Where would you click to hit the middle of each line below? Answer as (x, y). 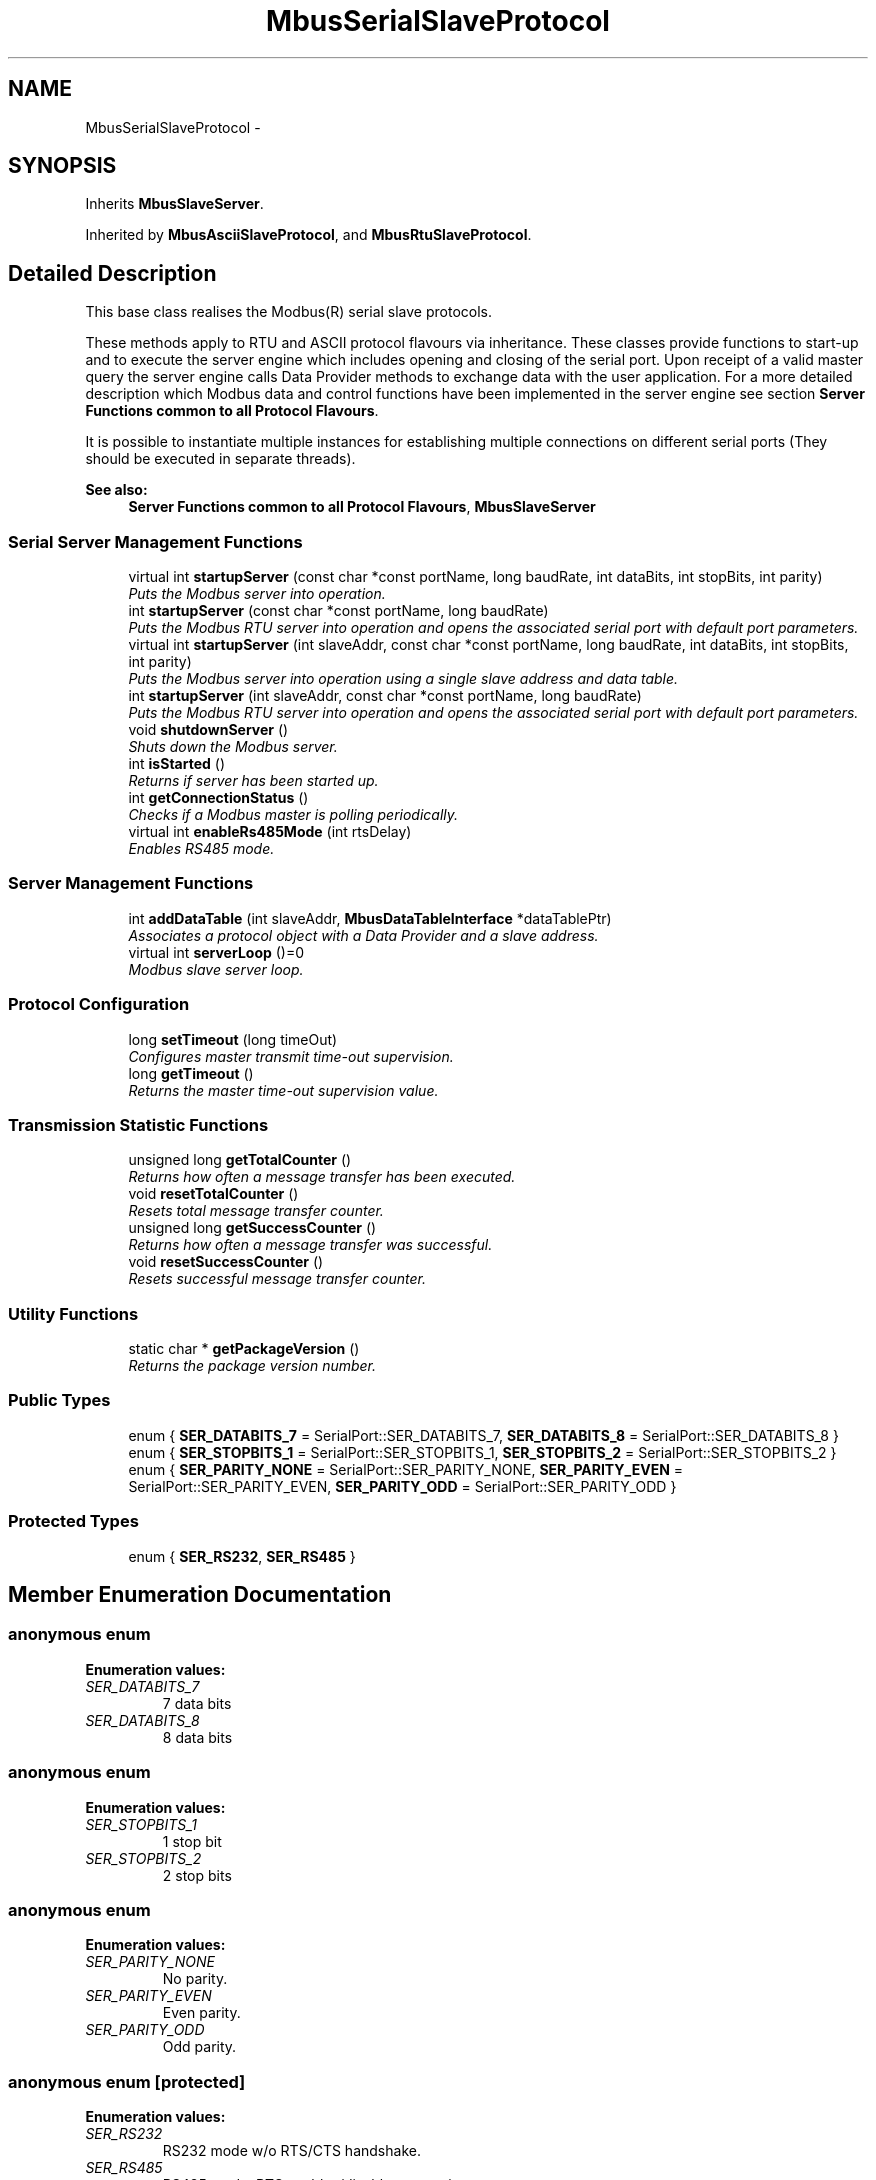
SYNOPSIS (62, 166)
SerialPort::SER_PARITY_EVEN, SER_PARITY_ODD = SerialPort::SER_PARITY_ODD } (402, 1486)
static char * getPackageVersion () (244, 1349)
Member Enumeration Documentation (200, 1594)
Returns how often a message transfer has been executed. (322, 1177)
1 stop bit (192, 1841)
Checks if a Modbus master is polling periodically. (293, 815)
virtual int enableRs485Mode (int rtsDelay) (270, 832)
